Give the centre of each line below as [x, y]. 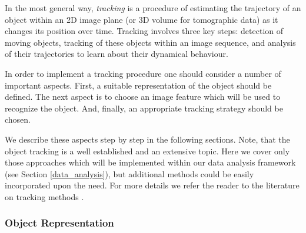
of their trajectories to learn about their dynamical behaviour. [117, 54]
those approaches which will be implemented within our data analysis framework [150, 162]
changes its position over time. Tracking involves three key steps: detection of [144, 31]
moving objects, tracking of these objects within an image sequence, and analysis [150, 42]
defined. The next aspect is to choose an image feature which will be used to [143, 97]
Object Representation [59, 223]
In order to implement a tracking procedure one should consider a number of [143, 73]
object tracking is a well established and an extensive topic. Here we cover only [147, 151]
